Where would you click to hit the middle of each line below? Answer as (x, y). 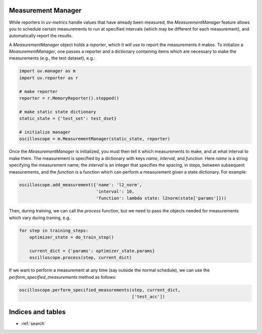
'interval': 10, (115, 191)
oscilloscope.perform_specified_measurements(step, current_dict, (100, 290)
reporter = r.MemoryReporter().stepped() (69, 98)
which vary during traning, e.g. (40, 218)
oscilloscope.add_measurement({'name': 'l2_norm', (81, 185)
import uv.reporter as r (49, 78)
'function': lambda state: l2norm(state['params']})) (161, 198)
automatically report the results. (41, 36)
